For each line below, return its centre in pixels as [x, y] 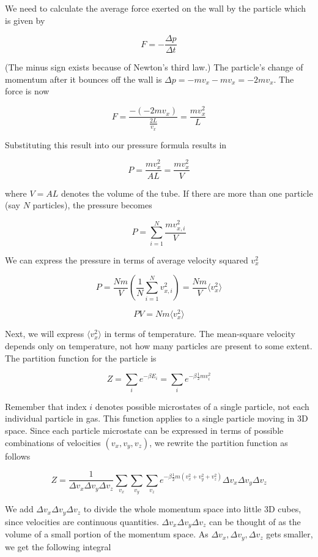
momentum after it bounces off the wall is [83, 79]
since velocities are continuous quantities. [82, 521]
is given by [25, 20]
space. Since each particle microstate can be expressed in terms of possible [144, 430]
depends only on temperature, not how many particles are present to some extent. [159, 345]
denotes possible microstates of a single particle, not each [202, 406]
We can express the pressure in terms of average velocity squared [127, 260]
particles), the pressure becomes [92, 205]
